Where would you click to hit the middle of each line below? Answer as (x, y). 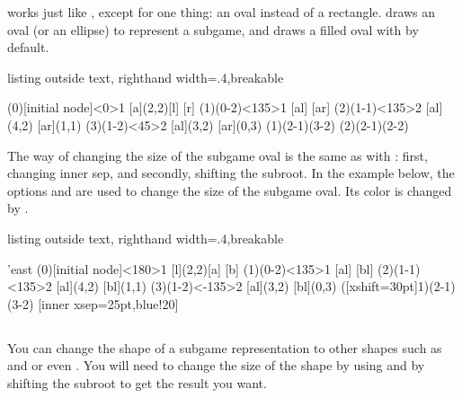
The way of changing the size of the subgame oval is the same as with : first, (218, 155)
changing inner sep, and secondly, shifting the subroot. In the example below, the (231, 173)
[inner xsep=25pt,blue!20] (108, 303)
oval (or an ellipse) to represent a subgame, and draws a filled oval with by (213, 29)
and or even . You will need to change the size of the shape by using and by (216, 365)
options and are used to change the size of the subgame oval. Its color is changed (230, 190)
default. (28, 47)
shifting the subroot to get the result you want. (137, 382)
